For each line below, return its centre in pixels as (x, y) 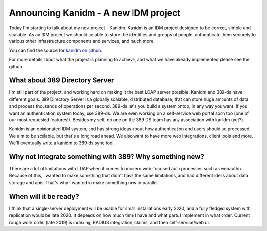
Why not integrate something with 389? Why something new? (107, 157)
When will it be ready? (44, 197)
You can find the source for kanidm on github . (56, 50)
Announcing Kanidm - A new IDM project (95, 13)
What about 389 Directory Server (62, 81)
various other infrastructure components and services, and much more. (82, 41)
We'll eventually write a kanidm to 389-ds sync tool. (62, 143)
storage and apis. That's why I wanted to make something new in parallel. (84, 182)
